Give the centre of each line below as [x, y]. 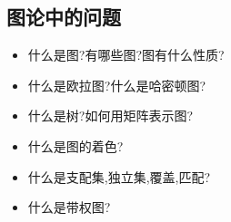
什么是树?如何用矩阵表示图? [110, 116]
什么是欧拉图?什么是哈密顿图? [117, 85]
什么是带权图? [69, 207]
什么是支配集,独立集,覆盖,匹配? [119, 176]
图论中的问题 [64, 17]
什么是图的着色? [75, 145]
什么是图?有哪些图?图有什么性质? [126, 55]
